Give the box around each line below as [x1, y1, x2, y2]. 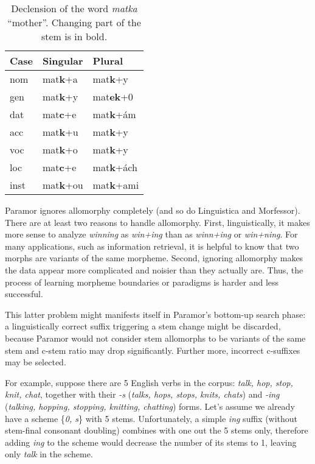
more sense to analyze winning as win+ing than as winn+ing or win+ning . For [5, 228, 298, 241]
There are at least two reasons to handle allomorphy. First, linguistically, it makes [5, 216, 310, 228]
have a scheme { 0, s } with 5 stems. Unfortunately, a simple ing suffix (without [5, 412, 298, 424]
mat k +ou [42, 178, 83, 192]
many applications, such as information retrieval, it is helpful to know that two [5, 239, 299, 252]
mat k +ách [92, 160, 137, 174]
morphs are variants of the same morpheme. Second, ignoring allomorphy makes [5, 251, 303, 264]
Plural [92, 54, 123, 68]
